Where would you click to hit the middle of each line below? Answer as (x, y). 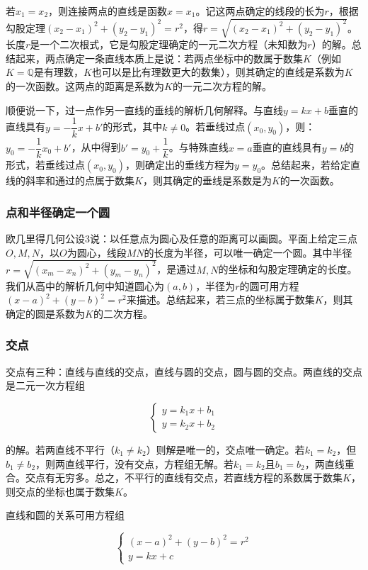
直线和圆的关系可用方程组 (65, 515)
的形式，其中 (133, 127)
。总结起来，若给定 (306, 165)
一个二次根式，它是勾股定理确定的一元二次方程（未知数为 (174, 44)
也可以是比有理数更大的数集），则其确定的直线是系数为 (218, 72)
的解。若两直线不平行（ (60, 449)
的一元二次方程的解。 (222, 85)
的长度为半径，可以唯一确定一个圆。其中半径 (248, 252)
